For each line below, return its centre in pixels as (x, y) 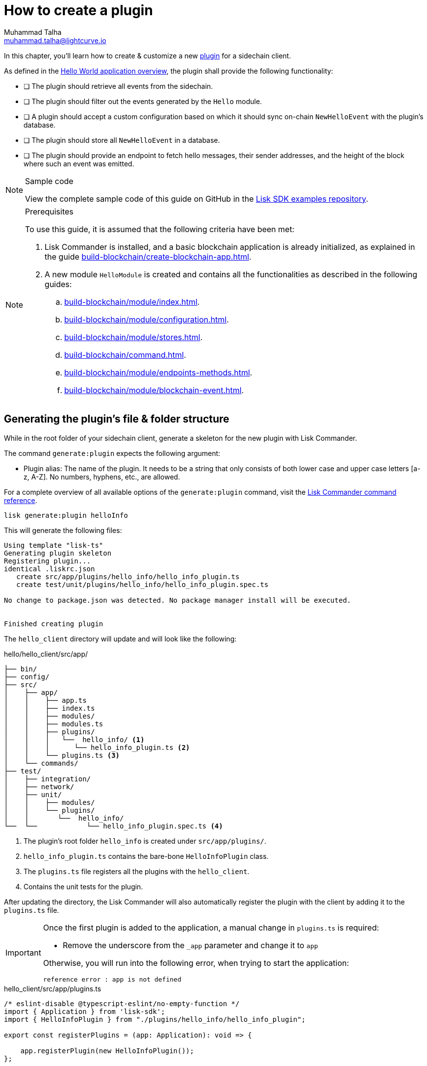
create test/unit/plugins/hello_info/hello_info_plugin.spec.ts (142, 584)
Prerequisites (49, 211)
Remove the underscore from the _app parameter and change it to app (190, 945)
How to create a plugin (78, 10)
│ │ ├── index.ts (50, 708)
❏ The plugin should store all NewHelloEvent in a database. (122, 140)
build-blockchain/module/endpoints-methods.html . (158, 372)
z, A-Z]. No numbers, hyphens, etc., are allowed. (102, 477)
